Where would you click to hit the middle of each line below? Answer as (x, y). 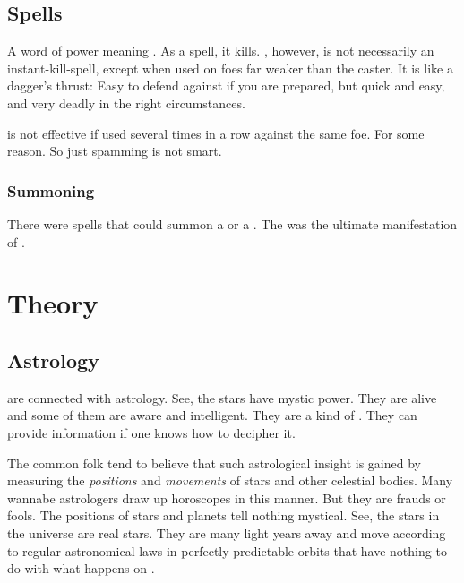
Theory (53, 303)
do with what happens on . (81, 568)
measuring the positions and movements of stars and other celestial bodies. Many (230, 480)
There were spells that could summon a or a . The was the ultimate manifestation (232, 223)
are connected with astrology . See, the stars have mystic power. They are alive (222, 397)
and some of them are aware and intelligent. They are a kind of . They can (212, 415)
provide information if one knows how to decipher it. (151, 432)
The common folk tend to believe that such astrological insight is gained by (214, 463)
